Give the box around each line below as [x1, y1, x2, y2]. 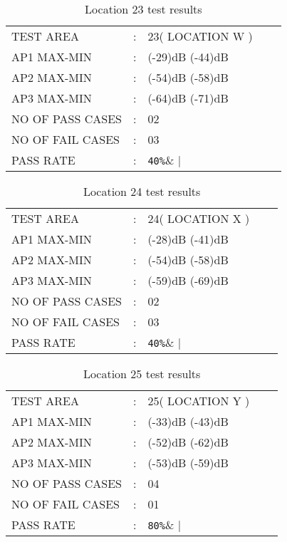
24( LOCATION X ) [147, 210, 250, 226]
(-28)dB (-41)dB [147, 231, 229, 247]
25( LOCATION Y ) [147, 392, 250, 409]
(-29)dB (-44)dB [147, 48, 229, 65]
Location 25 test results [83, 365, 201, 382]
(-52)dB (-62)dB [147, 434, 229, 450]
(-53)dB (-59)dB [147, 454, 229, 471]
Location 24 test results [83, 183, 201, 199]
